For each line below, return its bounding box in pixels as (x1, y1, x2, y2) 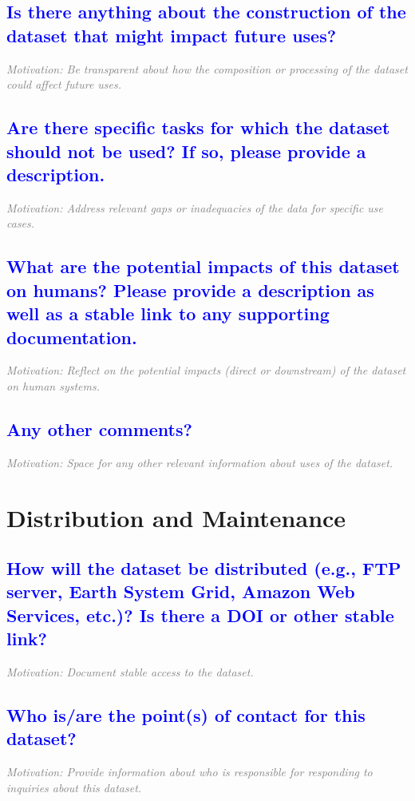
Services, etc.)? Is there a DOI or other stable (6, 602, 394, 627)
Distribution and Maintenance (6, 501, 346, 533)
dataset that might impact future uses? (6, 22, 337, 47)
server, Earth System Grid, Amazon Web (6, 579, 355, 604)
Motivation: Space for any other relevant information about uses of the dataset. (6, 454, 393, 470)
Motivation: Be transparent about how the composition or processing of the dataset (6, 60, 408, 77)
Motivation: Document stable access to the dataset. (6, 664, 254, 680)
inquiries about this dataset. (6, 779, 142, 795)
